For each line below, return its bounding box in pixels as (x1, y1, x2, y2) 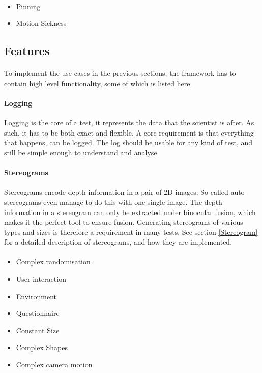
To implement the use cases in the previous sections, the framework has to (4, 68, 236, 78)
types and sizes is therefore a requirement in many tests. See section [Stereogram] (4, 226, 258, 237)
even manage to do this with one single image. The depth (43, 196, 222, 207)
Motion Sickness (16, 18, 67, 29)
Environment (16, 290, 56, 301)
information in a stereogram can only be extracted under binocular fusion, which (4, 206, 256, 217)
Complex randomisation (16, 256, 91, 267)
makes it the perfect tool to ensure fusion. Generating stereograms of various (4, 217, 243, 227)
